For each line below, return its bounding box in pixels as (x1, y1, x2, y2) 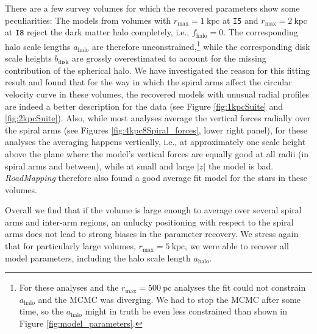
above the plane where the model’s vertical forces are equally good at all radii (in (5, 147, 309, 160)
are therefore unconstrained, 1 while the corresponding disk (91, 38, 310, 52)
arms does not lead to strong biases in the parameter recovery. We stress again (5, 227, 299, 240)
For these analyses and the (19, 281, 119, 294)
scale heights (5, 52, 52, 65)
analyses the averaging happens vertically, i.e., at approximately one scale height (5, 135, 306, 148)
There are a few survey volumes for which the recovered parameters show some (5, 2, 300, 14)
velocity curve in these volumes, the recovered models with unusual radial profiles (5, 87, 310, 100)
